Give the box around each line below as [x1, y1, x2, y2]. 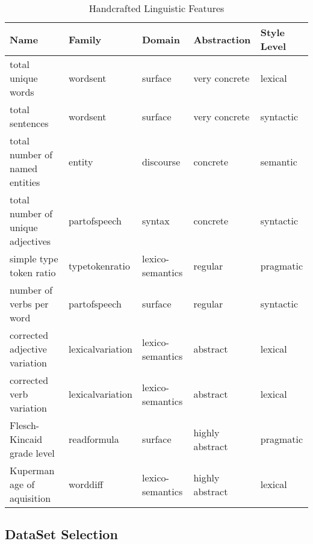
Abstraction [193, 32, 251, 46]
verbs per [10, 297, 49, 311]
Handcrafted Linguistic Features [88, 1, 225, 15]
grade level [10, 446, 55, 460]
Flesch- [10, 418, 40, 432]
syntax [141, 213, 170, 227]
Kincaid [10, 432, 43, 446]
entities [10, 175, 40, 189]
